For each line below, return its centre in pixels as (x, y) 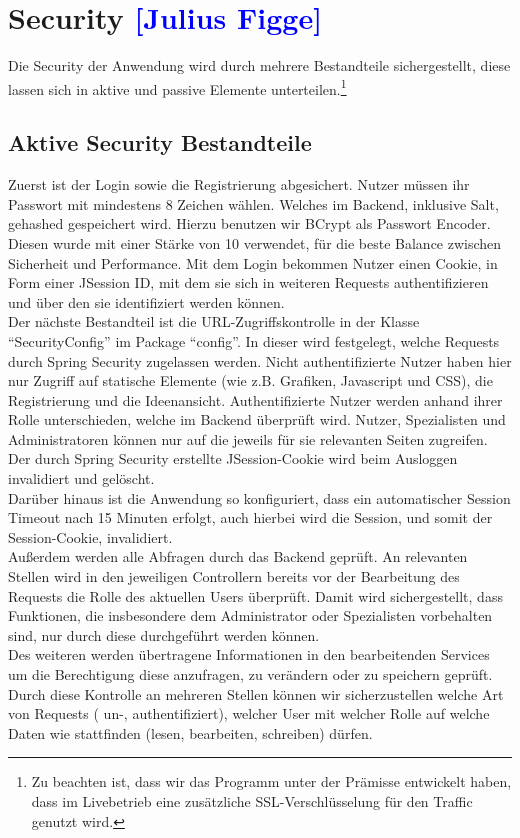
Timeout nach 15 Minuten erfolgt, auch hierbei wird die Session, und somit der (250, 517)
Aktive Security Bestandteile (160, 142)
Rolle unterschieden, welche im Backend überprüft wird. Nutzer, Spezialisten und (257, 419)
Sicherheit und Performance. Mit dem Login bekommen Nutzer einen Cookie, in (253, 262)
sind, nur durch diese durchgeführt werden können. (164, 634)
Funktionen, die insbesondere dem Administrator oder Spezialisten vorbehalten (250, 615)
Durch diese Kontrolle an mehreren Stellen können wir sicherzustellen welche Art (256, 693)
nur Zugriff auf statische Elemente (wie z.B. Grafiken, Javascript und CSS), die (250, 380)
